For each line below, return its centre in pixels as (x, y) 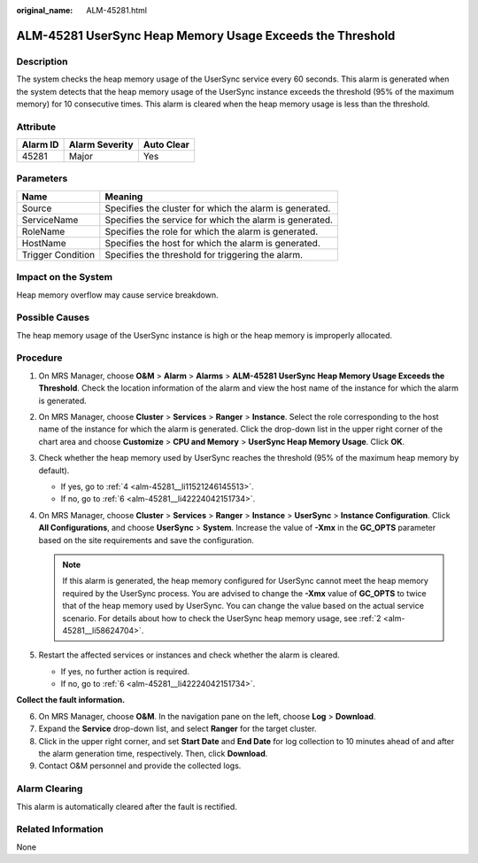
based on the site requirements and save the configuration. (146, 540)
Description (42, 61)
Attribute (36, 127)
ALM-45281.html (117, 10)
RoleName (43, 231)
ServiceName (50, 220)
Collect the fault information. (71, 700)
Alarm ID (40, 144)
